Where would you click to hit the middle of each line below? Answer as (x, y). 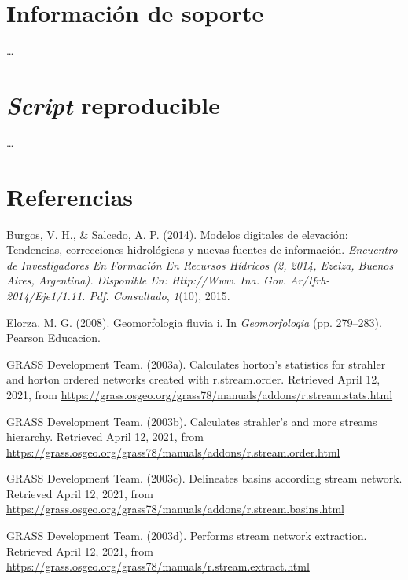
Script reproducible (113, 105)
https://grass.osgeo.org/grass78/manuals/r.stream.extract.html (158, 566)
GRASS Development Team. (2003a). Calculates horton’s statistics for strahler (196, 363)
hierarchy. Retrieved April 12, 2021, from (105, 437)
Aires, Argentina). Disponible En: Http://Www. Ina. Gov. (146, 280)
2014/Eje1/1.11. (46, 295)
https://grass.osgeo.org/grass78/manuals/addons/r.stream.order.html (173, 452)
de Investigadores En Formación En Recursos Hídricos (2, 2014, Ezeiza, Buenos (200, 264)
